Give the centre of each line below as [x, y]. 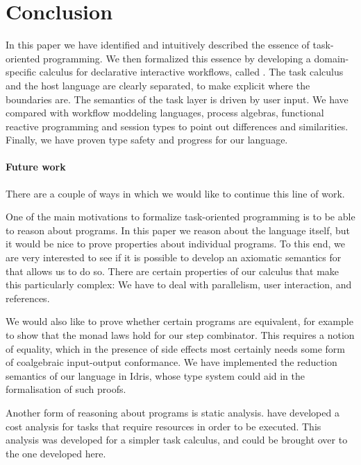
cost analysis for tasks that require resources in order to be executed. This [163, 426]
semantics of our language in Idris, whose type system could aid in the [156, 375]
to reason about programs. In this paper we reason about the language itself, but [178, 230]
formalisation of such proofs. [66, 389]
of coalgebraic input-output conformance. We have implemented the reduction [171, 362]
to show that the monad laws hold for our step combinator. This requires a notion [180, 335]
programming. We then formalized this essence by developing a [177, 58]
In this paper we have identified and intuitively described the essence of [158, 45]
